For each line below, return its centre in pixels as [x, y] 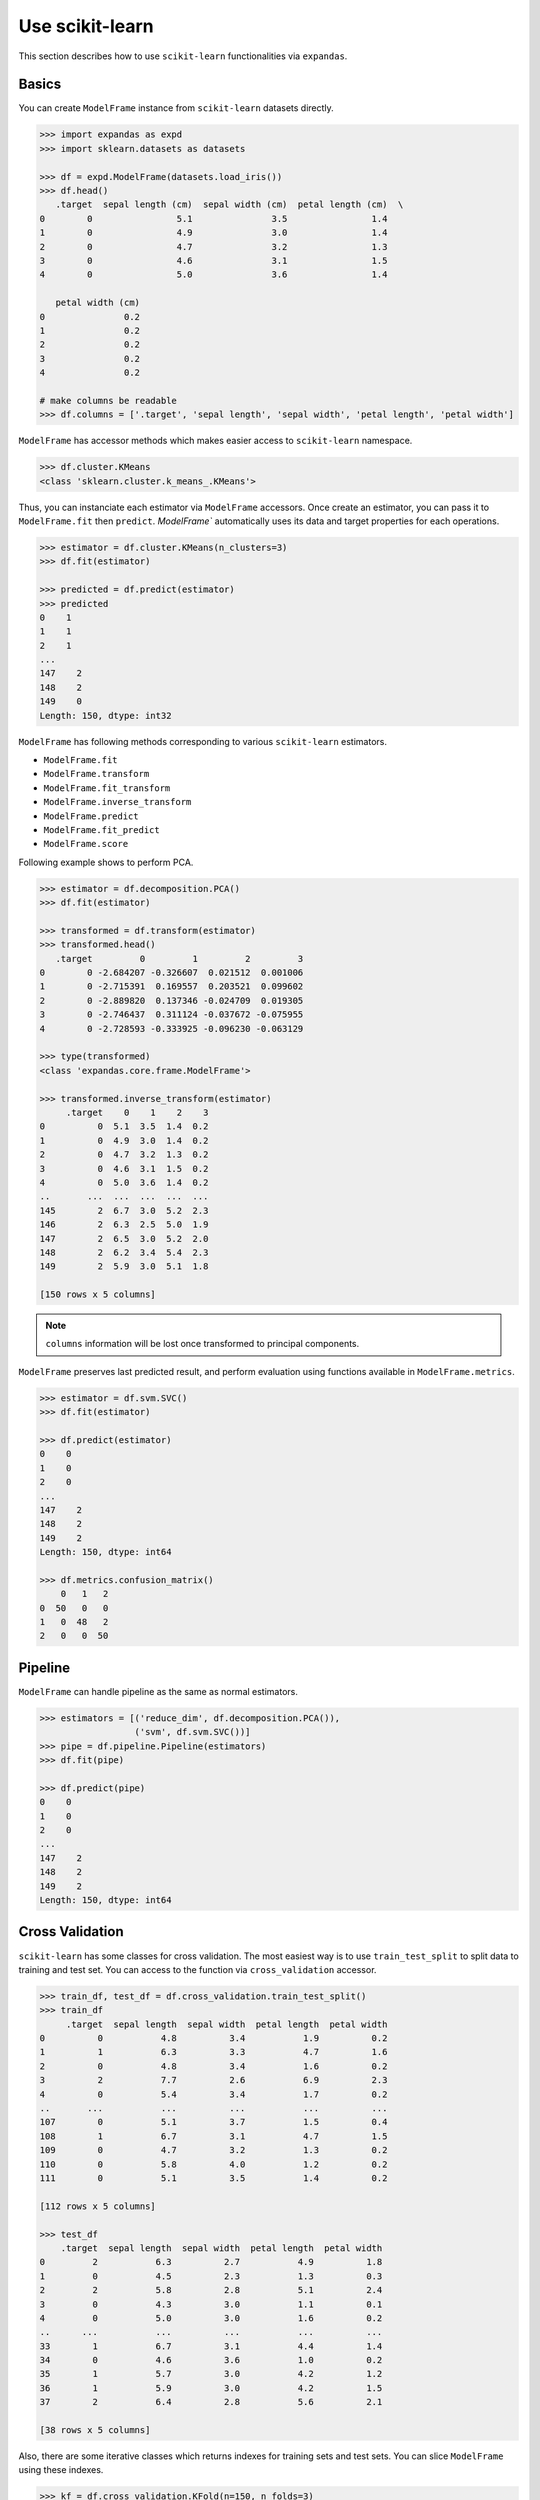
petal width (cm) [97, 303]
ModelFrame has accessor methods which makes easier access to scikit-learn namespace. [215, 441]
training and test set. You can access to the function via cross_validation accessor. [197, 1969]
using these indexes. [61, 2470]
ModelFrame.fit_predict [101, 829]
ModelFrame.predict [91, 816]
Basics [40, 84]
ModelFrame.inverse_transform [117, 802]
